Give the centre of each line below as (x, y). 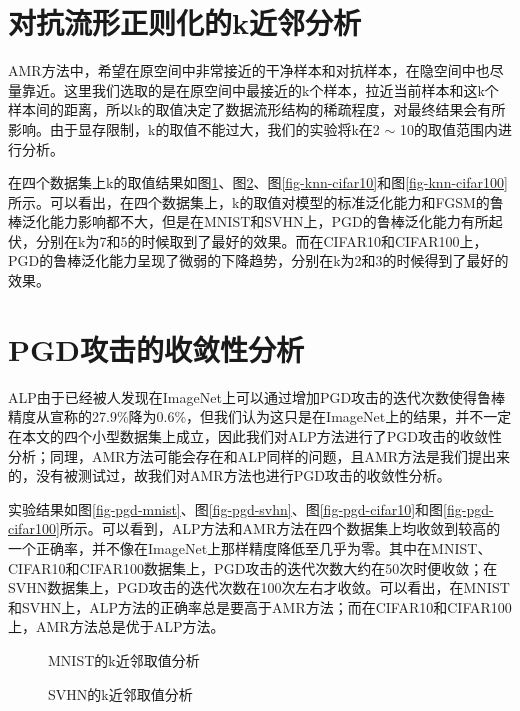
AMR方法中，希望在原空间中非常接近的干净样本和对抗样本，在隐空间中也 (249, 70)
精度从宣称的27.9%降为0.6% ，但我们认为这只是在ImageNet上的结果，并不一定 (260, 416)
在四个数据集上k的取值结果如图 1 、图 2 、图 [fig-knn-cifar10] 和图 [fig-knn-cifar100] (258, 182)
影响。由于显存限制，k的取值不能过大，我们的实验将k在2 (194, 128)
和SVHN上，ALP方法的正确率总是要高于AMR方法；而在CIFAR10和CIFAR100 (260, 606)
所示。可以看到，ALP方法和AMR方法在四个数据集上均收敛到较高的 (280, 528)
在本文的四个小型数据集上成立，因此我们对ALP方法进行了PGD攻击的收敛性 (255, 435)
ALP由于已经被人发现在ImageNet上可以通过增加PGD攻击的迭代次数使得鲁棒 (257, 396)
